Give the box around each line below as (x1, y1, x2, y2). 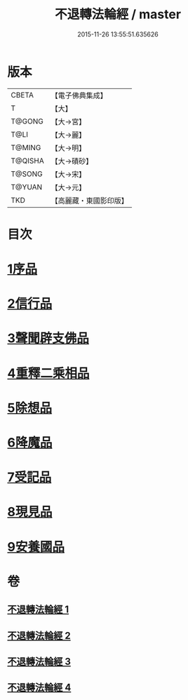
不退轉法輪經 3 (7, 655, 72, 667)
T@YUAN (11, 182, 43, 191)
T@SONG (11, 169, 43, 179)
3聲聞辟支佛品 (7, 330, 90, 346)
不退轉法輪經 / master (55, 6, 181, 22)
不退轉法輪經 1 (7, 604, 69, 616)
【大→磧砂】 (51, 156, 93, 166)
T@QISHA (11, 156, 44, 166)
